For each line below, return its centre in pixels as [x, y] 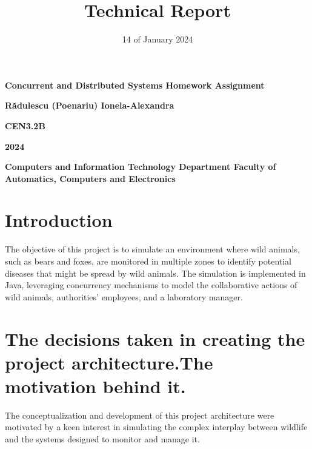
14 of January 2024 [158, 39]
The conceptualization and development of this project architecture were [140, 415]
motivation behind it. [95, 386]
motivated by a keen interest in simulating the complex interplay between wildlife [156, 427]
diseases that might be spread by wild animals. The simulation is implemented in [155, 273]
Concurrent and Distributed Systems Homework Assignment [135, 85]
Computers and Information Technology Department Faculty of [141, 167]
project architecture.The [109, 362]
